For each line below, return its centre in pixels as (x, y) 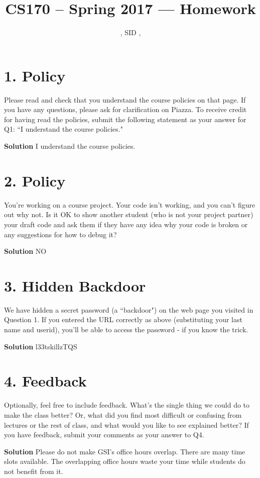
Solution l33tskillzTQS (41, 346)
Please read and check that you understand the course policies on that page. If (125, 99)
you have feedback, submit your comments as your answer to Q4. (104, 435)
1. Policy (35, 75)
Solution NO (25, 251)
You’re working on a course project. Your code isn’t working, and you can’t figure (130, 204)
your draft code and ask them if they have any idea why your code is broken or (126, 224)
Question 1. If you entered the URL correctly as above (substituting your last (123, 319)
